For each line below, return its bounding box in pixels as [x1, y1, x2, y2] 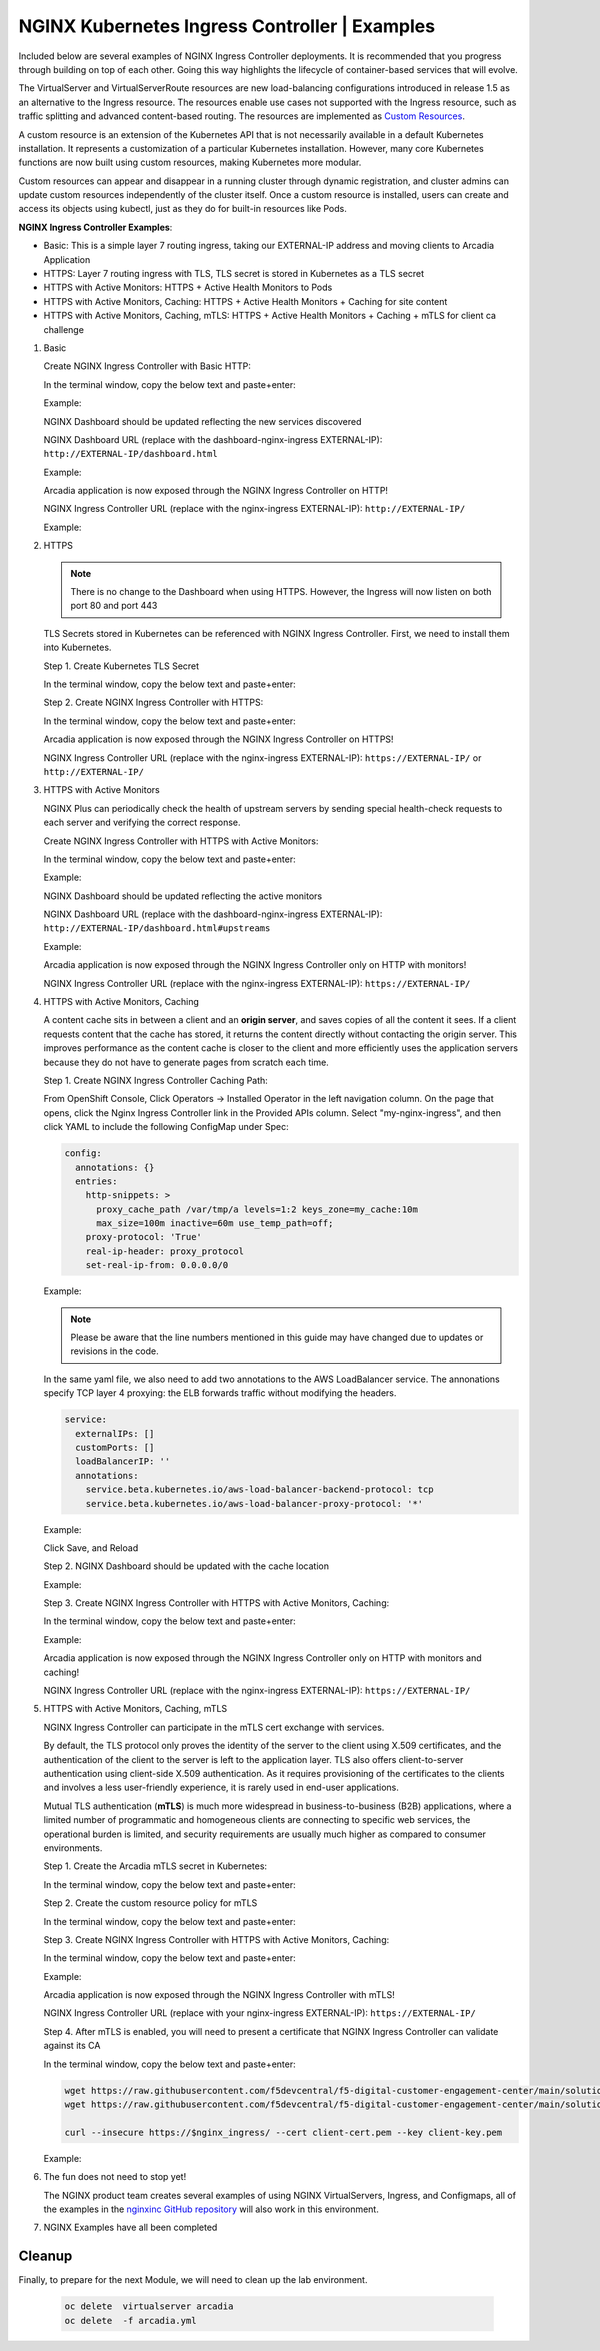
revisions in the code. [70, 1345, 159, 1357]
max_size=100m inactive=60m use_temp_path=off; [96, 1218, 334, 1229]
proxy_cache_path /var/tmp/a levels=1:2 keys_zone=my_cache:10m [96, 1203, 419, 1215]
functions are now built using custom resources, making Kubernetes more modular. [18, 156, 362, 169]
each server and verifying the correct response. [43, 816, 241, 829]
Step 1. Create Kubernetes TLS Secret [43, 660, 200, 672]
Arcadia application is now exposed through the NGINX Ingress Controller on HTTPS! [43, 733, 394, 745]
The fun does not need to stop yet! [43, 2171, 187, 2183]
